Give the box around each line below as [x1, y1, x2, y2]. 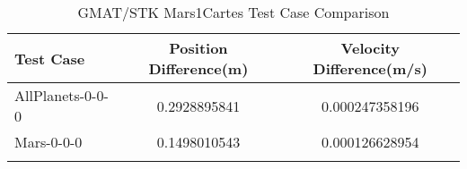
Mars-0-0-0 [14, 131, 83, 152]
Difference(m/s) [313, 58, 427, 79]
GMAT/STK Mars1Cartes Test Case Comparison [77, 2, 390, 22]
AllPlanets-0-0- [14, 85, 109, 106]
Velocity [340, 38, 400, 58]
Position [169, 38, 228, 58]
